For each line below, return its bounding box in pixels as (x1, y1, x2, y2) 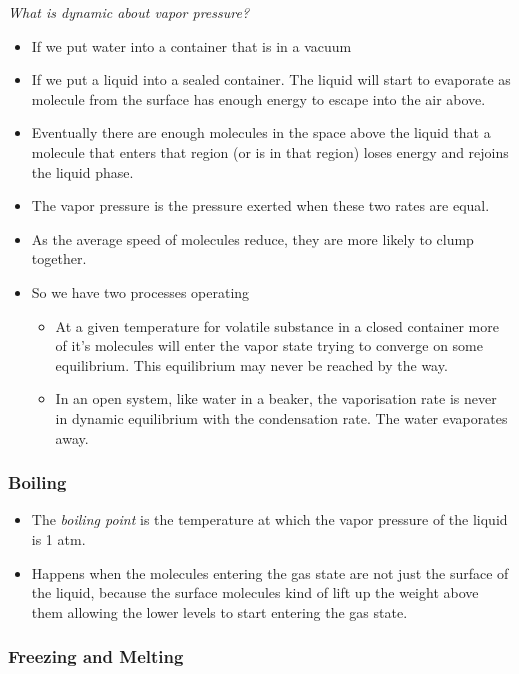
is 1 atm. (31, 528, 86, 549)
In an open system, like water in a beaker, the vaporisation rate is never (55, 388, 497, 409)
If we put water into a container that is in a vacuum (31, 35, 352, 56)
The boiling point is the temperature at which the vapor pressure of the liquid (31, 509, 508, 530)
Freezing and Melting (8, 644, 184, 669)
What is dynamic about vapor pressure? (8, 2, 250, 22)
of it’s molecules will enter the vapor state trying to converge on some (55, 335, 483, 356)
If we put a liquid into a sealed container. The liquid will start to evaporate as (31, 69, 511, 90)
